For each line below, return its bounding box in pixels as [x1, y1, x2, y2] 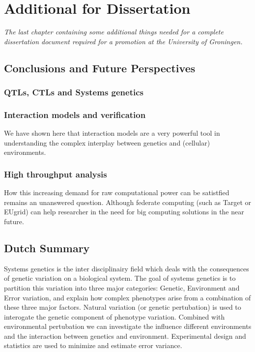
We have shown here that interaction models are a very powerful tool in [4, 128, 220, 138]
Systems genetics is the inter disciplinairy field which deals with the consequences [4, 263, 249, 273]
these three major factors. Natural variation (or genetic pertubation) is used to [4, 302, 241, 312]
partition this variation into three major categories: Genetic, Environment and [4, 282, 240, 293]
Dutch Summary [4, 240, 90, 255]
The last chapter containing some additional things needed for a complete [4, 27, 224, 37]
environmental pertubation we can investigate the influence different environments [4, 321, 252, 331]
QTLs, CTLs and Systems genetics [4, 86, 143, 98]
